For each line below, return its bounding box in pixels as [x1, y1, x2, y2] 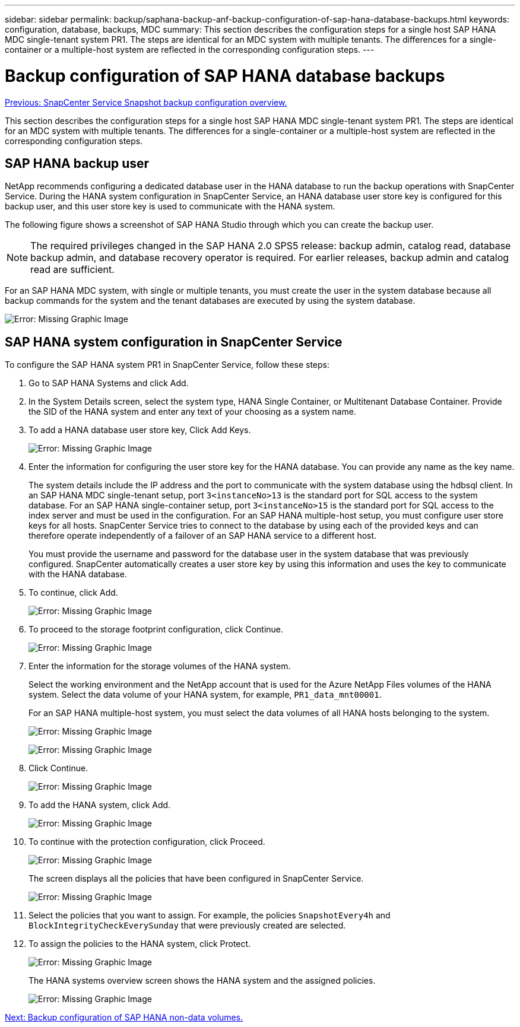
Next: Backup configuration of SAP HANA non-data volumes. [5, 1012, 243, 1023]
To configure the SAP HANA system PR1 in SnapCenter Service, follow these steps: [5, 360, 330, 370]
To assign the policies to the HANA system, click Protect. [28, 939, 251, 949]
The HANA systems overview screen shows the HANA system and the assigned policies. [28, 975, 376, 986]
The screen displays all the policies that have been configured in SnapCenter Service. [28, 873, 364, 884]
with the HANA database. [28, 569, 127, 580]
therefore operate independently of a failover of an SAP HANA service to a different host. [28, 530, 377, 541]
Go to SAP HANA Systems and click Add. [28, 378, 189, 389]
